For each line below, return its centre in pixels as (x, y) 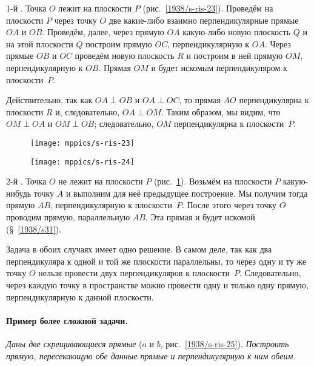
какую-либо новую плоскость (237, 32)
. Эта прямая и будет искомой (200, 217)
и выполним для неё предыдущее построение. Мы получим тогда (187, 193)
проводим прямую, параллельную (68, 217)
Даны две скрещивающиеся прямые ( (74, 343)
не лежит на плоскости (101, 181)
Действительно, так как (49, 100)
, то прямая (200, 100)
